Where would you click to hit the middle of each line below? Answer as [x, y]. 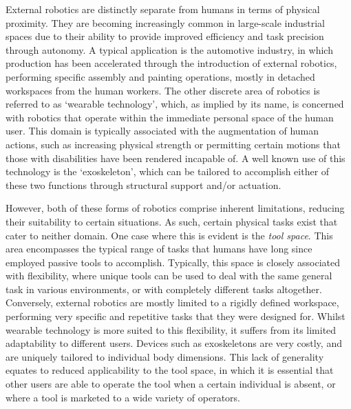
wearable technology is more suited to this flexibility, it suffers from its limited [171, 329]
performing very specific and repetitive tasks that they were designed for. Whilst [175, 316]
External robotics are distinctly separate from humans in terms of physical [163, 9]
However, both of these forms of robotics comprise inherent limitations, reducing [175, 208]
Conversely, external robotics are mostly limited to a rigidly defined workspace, [172, 302]
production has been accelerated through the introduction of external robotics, [171, 63]
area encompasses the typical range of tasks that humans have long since [159, 249]
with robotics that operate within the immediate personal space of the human [170, 117]
